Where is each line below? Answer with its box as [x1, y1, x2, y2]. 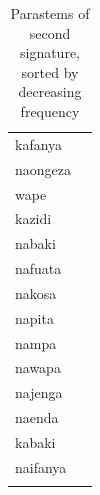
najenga [15, 382, 63, 403]
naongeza [15, 158, 71, 179]
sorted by [21, 61, 79, 82]
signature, [19, 42, 81, 63]
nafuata [15, 258, 62, 279]
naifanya [15, 456, 67, 477]
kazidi [15, 208, 52, 229]
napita [15, 307, 54, 328]
